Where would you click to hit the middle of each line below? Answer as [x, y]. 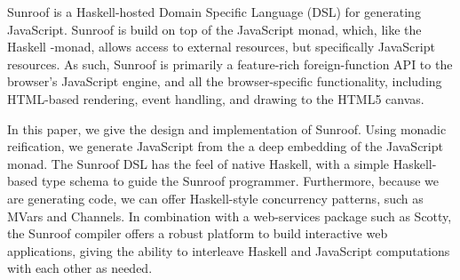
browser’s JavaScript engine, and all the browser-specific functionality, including [225, 81]
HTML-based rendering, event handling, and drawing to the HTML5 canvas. [216, 98]
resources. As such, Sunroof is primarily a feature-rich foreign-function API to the [230, 64]
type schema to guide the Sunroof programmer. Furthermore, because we [240, 181]
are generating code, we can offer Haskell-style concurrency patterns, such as [215, 198]
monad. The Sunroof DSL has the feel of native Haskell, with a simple [198, 163]
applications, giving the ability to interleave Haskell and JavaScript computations [229, 250]
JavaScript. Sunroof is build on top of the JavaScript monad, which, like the [214, 29]
